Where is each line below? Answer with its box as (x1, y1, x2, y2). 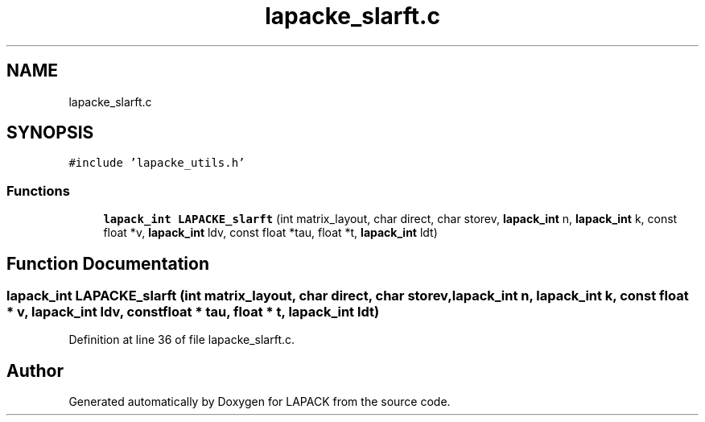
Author (6, 360, 64, 381)
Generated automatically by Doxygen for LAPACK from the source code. (68, 395, 451, 409)
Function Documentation (6, 253, 209, 274)
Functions (6, 182, 70, 199)
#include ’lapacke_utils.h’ (68, 156, 245, 170)
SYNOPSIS (6, 122, 94, 143)
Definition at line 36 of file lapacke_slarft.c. (68, 333, 295, 347)
